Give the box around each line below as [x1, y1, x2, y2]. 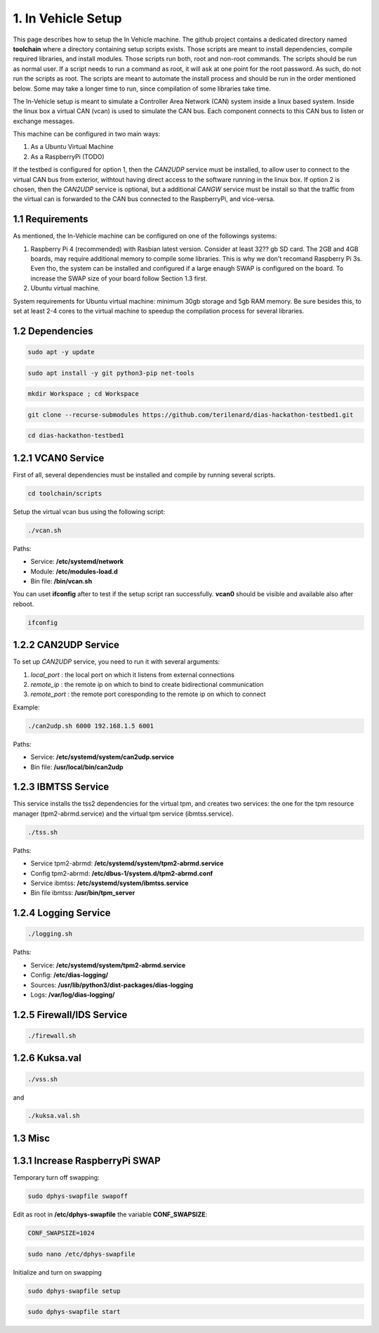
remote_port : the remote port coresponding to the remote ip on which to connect [30, 690, 266, 699]
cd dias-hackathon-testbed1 [27, 432, 124, 439]
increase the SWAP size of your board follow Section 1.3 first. [30, 274, 208, 283]
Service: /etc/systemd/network [30, 558, 124, 566]
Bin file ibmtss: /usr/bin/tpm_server [30, 889, 135, 897]
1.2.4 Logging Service [13, 907, 112, 919]
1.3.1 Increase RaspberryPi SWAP [13, 1154, 161, 1166]
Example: [13, 703, 40, 711]
